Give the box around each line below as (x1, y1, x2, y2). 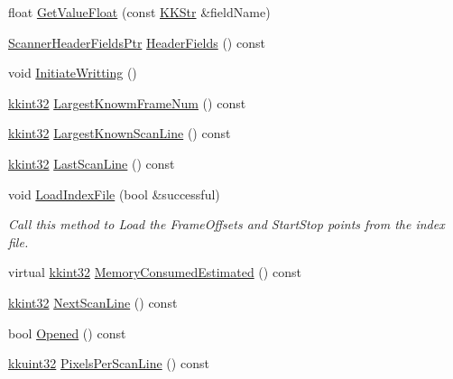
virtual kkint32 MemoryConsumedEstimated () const (8, 263, 301, 282)
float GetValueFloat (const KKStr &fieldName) (8, 3, 271, 21)
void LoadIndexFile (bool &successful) (8, 184, 220, 203)
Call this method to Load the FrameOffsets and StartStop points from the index (8, 215, 445, 234)
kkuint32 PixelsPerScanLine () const (8, 354, 209, 373)
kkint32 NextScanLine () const (8, 292, 178, 311)
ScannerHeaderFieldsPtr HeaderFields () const (8, 32, 265, 51)
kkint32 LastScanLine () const (8, 153, 175, 172)
